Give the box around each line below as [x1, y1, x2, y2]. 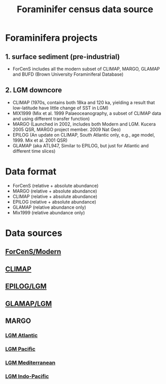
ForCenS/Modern [5, 247, 62, 256]
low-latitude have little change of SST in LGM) [12, 105, 109, 111]
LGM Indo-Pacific [5, 372, 49, 379]
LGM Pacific [5, 345, 35, 353]
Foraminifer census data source [17, 4, 153, 15]
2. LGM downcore [5, 86, 62, 94]
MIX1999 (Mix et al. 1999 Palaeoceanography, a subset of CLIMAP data [12, 110, 161, 116]
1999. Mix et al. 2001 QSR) [12, 137, 68, 143]
